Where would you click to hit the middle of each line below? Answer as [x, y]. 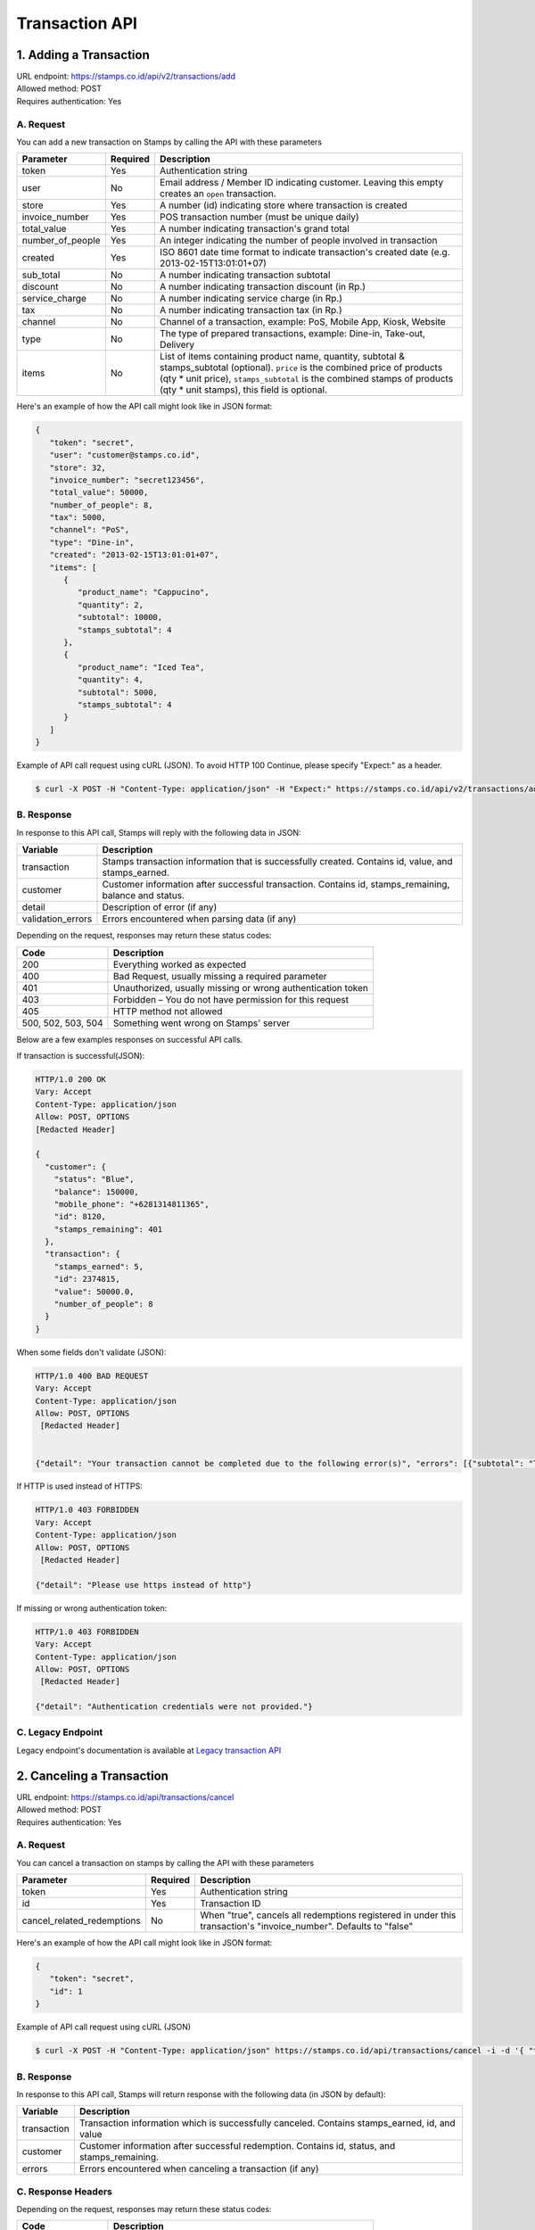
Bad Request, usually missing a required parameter [220, 976]
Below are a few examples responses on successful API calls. [130, 1039]
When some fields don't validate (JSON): [91, 1352]
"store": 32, [78, 467]
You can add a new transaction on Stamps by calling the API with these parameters [169, 142]
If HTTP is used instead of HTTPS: [79, 1486]
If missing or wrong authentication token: [92, 1608]
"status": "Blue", [94, 1179]
